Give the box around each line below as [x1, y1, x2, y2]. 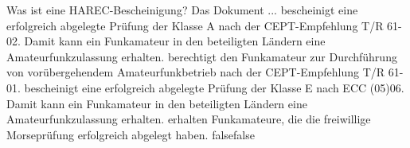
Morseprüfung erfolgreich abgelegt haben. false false [6, 126, 255, 142]
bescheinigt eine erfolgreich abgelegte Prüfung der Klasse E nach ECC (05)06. [24, 79, 404, 95]
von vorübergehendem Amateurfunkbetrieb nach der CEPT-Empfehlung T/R [6, 64, 385, 80]
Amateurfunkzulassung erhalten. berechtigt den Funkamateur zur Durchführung [6, 48, 397, 64]
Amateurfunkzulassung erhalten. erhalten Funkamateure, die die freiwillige [6, 111, 371, 127]
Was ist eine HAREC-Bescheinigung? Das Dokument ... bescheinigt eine [6, 2, 358, 18]
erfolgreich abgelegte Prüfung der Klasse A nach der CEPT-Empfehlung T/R [6, 17, 384, 33]
